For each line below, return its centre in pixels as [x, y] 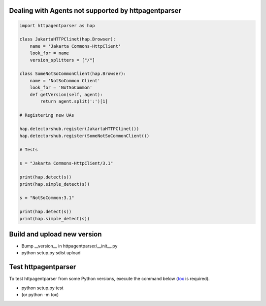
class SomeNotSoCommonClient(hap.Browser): [73, 74]
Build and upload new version [55, 234]
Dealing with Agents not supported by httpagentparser [95, 11]
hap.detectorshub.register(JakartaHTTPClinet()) [79, 129]
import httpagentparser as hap [57, 25]
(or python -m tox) [40, 295]
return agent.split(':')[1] [74, 101]
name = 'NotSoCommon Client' [65, 81]
